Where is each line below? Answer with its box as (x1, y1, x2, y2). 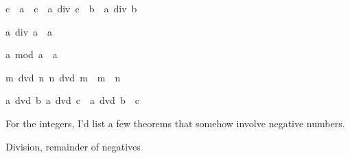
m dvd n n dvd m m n (5, 70, 121, 84)
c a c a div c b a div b (5, 1, 137, 15)
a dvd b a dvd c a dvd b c (5, 93, 139, 107)
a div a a (5, 24, 53, 38)
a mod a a (5, 47, 58, 62)
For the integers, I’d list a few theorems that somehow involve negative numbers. (5, 116, 345, 130)
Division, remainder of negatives (5, 139, 141, 153)
